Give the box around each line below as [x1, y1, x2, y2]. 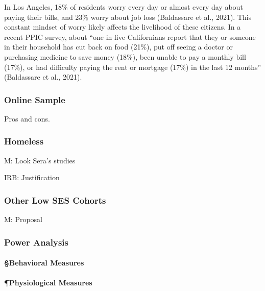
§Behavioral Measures [4, 257, 84, 268]
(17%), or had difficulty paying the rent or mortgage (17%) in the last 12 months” [4, 61, 261, 72]
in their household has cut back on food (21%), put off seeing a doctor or [4, 41, 233, 52]
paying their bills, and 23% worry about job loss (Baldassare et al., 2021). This [4, 11, 252, 22]
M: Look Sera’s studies [4, 155, 76, 165]
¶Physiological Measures [4, 277, 92, 288]
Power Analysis [4, 235, 68, 248]
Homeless [4, 135, 44, 148]
